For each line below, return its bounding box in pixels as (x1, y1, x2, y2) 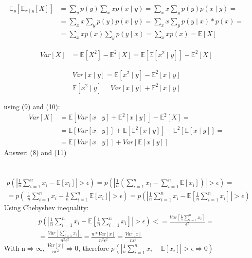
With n (4, 242, 25, 253)
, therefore (78, 242, 109, 253)
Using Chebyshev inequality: (4, 202, 89, 213)
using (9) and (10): (4, 101, 60, 111)
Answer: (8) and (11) (4, 147, 67, 158)
